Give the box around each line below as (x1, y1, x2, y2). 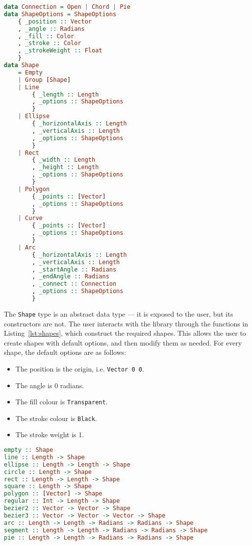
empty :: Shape (4, 446, 53, 454)
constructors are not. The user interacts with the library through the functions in (4, 318, 249, 328)
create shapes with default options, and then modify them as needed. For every (4, 337, 242, 347)
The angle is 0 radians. (15, 380, 84, 390)
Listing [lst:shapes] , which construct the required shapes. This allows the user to (4, 328, 246, 338)
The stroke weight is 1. (15, 429, 84, 440)
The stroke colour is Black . (15, 413, 97, 423)
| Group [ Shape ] (18, 76, 71, 83)
